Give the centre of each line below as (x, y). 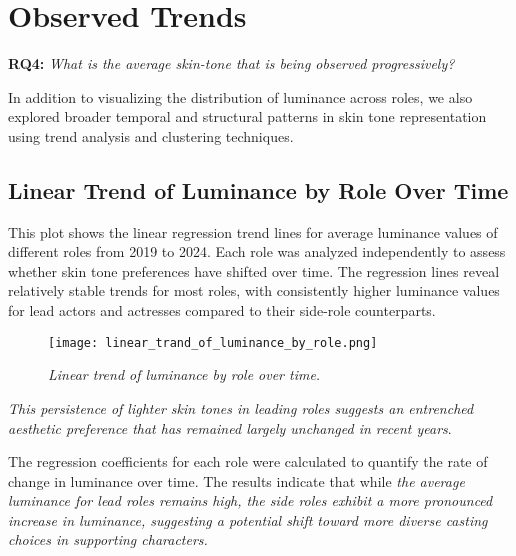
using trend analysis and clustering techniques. (151, 135)
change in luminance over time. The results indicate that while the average (236, 480)
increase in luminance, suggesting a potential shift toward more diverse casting (248, 519)
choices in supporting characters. (108, 539)
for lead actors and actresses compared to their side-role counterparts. (222, 310)
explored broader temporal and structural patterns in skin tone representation (247, 116)
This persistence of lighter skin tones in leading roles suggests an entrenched (241, 407)
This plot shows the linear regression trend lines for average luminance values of (253, 231)
